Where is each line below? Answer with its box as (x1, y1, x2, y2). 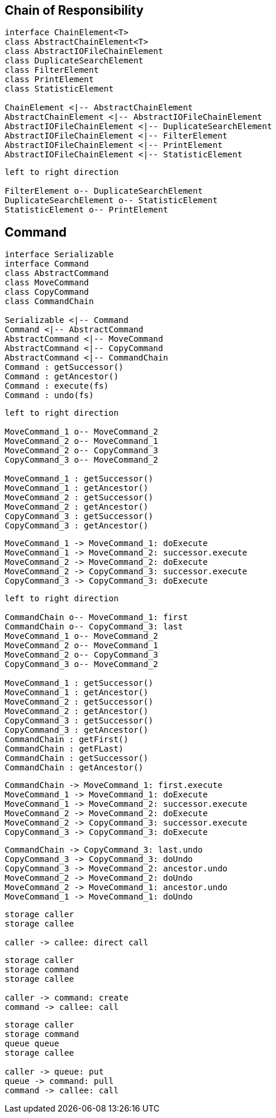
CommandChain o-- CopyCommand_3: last (5, 622, 183, 632)
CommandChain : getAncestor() (5, 763, 144, 773)
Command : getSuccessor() (5, 362, 124, 372)
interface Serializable (5, 250, 114, 260)
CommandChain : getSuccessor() (5, 753, 149, 763)
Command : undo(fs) (5, 390, 94, 400)
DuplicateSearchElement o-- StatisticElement (5, 196, 218, 206)
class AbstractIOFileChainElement (5, 46, 163, 56)
